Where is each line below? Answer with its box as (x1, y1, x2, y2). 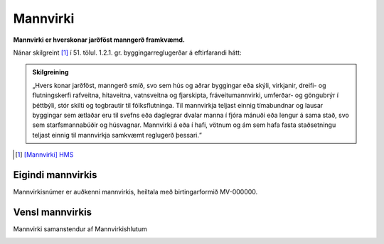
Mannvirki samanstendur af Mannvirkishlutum (13, 224, 147, 233)
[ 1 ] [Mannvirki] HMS (15, 150, 74, 159)
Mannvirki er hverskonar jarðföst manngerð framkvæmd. (13, 35, 185, 44)
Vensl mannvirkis (13, 206, 92, 218)
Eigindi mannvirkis (13, 169, 97, 181)
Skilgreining (32, 68, 69, 77)
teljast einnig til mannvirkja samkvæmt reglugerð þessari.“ (32, 131, 202, 139)
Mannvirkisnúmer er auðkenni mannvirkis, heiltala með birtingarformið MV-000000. (13, 187, 258, 196)
